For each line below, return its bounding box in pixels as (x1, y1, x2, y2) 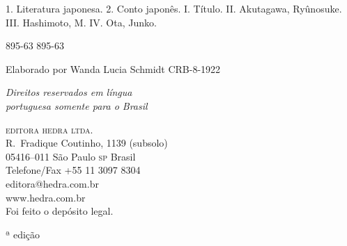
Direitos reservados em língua (6, 85, 132, 99)
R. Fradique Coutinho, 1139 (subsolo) (6, 136, 168, 150)
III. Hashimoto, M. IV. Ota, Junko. (6, 15, 157, 29)
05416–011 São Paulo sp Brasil (6, 149, 136, 163)
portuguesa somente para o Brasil (6, 98, 148, 113)
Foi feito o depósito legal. (6, 204, 114, 218)
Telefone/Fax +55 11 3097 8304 (6, 163, 141, 177)
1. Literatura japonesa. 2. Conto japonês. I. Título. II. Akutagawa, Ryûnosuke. (6, 1, 342, 15)
